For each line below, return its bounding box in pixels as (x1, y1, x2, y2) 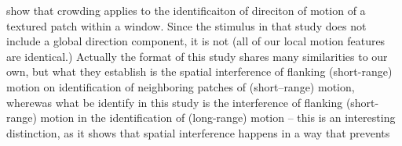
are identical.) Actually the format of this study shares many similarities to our (6, 48, 388, 64)
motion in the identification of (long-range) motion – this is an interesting (40, 109, 396, 126)
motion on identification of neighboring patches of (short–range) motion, (6, 78, 355, 94)
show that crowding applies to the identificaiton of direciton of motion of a (6, 2, 366, 18)
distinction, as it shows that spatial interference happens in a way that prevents (6, 124, 390, 141)
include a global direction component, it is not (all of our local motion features (6, 33, 386, 49)
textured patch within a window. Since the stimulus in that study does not (6, 17, 367, 34)
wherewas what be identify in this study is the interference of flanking (6, 94, 343, 110)
